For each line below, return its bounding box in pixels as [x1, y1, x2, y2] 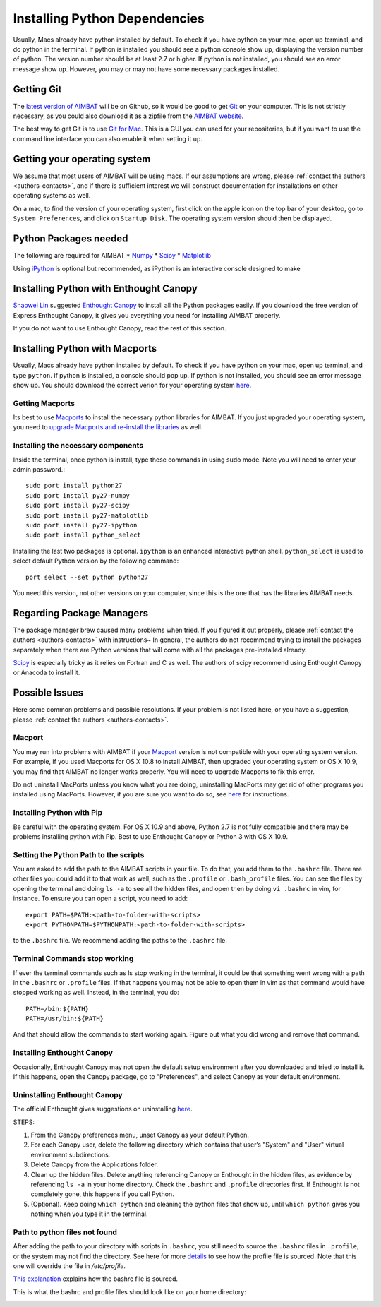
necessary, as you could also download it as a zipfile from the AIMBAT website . [13, 112, 244, 120]
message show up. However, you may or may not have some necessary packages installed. [13, 64, 280, 73]
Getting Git [13, 83, 62, 95]
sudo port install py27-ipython [25, 521, 138, 529]
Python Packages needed [13, 233, 128, 245]
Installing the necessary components [13, 441, 144, 450]
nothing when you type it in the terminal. [30, 1210, 148, 1218]
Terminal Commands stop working [13, 954, 134, 964]
